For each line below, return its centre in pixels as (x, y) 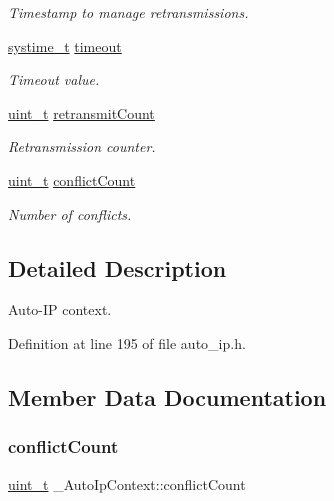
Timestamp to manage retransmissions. (128, 12)
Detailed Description (117, 267)
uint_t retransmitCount (81, 112)
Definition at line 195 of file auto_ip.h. (127, 342)
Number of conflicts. (70, 213)
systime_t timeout (65, 45)
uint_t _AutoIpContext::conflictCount (127, 483)
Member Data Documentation (167, 396)
